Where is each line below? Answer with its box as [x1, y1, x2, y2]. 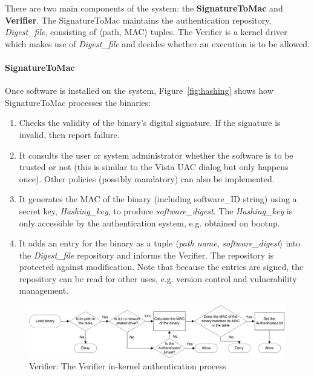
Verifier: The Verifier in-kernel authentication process [29, 360, 226, 372]
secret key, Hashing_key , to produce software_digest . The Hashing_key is [19, 204, 293, 217]
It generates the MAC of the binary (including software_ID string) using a [19, 193, 297, 205]
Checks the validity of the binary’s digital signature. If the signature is [19, 116, 281, 129]
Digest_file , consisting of [5, 25, 96, 38]
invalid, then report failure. [19, 128, 120, 140]
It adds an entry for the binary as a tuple [19, 237, 173, 249]
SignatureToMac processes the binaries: [5, 96, 151, 108]
